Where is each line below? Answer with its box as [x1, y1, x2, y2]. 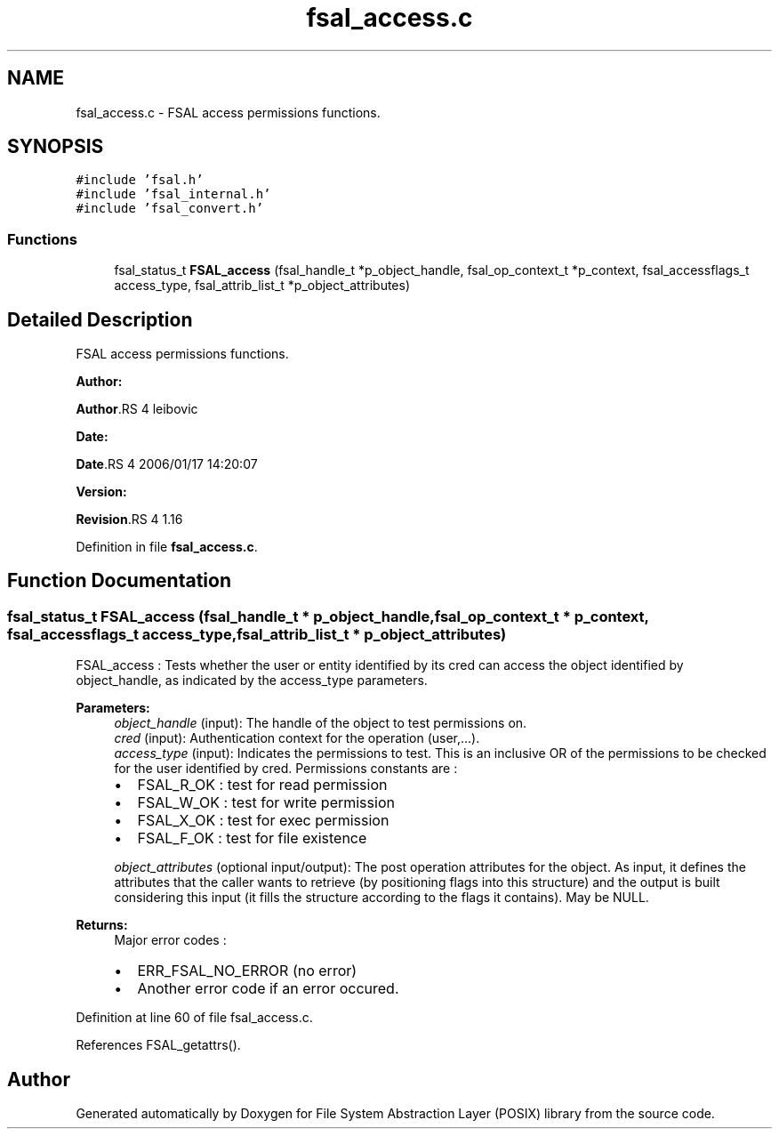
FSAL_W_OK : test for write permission [137, 794, 395, 812]
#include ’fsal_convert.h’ [76, 201, 264, 216]
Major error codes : [114, 932, 227, 948]
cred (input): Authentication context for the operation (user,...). [114, 730, 480, 746]
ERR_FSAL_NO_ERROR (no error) [137, 962, 357, 980]
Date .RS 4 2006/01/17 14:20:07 [76, 456, 258, 472]
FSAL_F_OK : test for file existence [137, 829, 367, 848]
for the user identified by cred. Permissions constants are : [114, 761, 458, 777]
